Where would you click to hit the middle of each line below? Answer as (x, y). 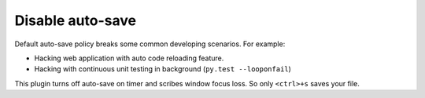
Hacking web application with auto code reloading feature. (129, 58)
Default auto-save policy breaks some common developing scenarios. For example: (150, 44)
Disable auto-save (76, 20)
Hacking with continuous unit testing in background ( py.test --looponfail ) (163, 69)
